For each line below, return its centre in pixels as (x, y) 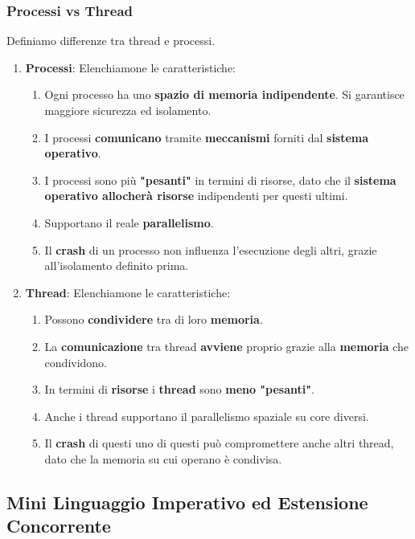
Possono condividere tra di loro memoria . (154, 319)
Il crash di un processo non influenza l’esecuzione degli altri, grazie (211, 249)
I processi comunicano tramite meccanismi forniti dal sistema (207, 137)
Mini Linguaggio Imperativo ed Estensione (187, 502)
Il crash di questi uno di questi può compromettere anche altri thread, (219, 443)
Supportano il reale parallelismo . (129, 222)
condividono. (76, 362)
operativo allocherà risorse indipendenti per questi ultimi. (196, 196)
